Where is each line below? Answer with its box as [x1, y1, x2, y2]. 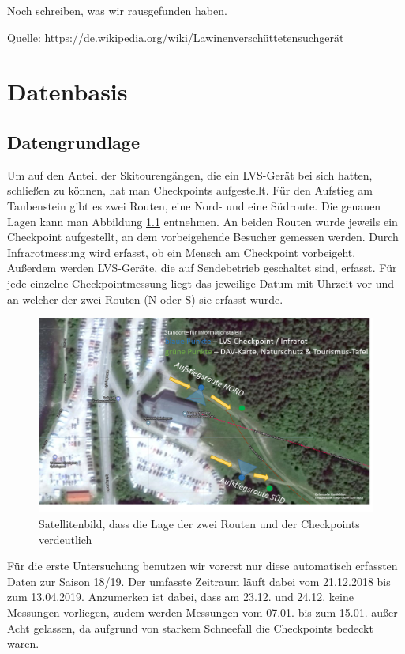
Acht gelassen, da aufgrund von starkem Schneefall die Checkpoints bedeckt [7, 619, 373, 636]
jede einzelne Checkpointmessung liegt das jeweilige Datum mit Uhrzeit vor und [7, 274, 395, 291]
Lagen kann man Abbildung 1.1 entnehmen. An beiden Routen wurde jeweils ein [7, 213, 398, 229]
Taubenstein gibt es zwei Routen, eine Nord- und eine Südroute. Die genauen [7, 197, 381, 214]
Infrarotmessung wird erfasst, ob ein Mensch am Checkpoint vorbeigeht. [7, 244, 356, 260]
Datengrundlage [7, 129, 140, 153]
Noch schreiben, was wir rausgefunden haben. [7, 2, 227, 18]
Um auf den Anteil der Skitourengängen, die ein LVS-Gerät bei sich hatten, [7, 166, 373, 183]
